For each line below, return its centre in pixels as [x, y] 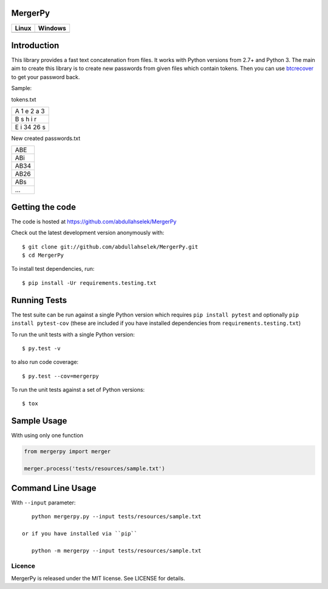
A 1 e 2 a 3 [30, 111]
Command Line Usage [54, 488]
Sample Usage [39, 421]
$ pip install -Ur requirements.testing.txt [90, 283]
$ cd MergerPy [43, 255]
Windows [52, 28]
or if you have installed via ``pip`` [80, 533]
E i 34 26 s [30, 127]
